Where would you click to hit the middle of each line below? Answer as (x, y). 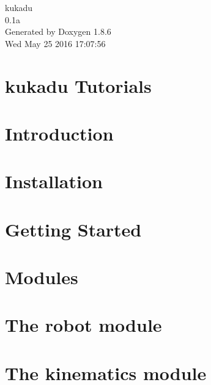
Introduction (59, 133)
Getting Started (73, 229)
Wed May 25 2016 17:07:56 (55, 43)
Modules (42, 277)
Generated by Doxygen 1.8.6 (58, 31)
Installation (54, 181)
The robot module (83, 325)
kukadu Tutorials (78, 85)
